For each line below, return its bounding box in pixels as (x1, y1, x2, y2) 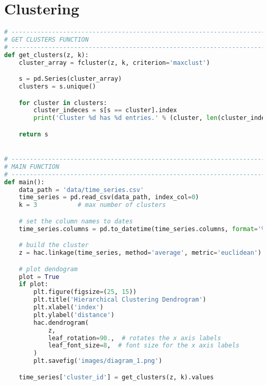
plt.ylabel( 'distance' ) (33, 311, 115, 319)
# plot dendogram (18, 265, 78, 273)
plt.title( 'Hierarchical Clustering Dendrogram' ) (33, 296, 206, 304)
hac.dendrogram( (33, 319, 89, 326)
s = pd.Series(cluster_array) (18, 75, 122, 83)
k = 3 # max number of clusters (18, 201, 166, 209)
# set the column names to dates (18, 217, 133, 225)
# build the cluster (18, 241, 89, 249)
